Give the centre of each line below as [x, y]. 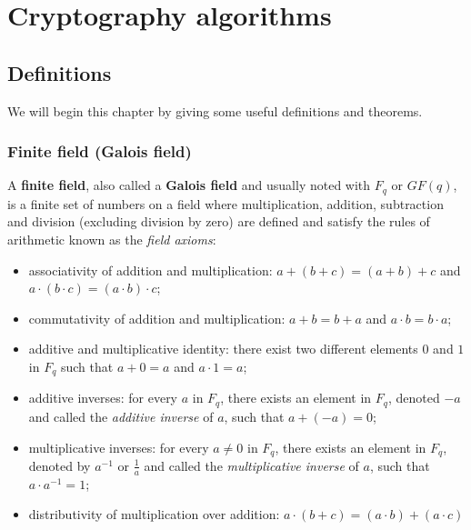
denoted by [60, 465]
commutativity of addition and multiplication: [157, 318]
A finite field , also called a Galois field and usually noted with [189, 185]
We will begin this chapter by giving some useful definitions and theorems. [215, 110]
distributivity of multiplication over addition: [154, 514]
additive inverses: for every [103, 398]
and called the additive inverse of [121, 416]
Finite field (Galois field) [100, 151]
